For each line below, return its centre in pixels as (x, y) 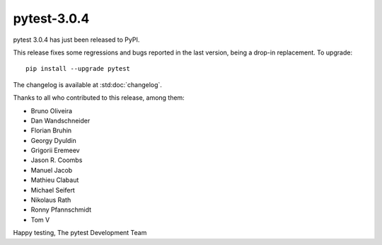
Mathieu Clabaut (55, 180)
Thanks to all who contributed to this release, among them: (99, 98)
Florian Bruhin (51, 130)
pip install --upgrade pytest (78, 69)
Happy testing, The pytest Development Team (80, 233)
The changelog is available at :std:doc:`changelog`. (88, 84)
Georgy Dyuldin (54, 140)
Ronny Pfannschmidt (61, 210)
